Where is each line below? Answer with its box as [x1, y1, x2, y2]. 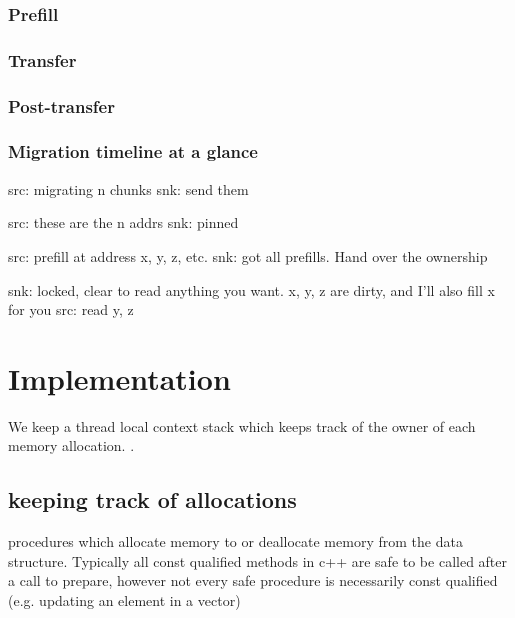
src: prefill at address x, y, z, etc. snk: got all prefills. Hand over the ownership [8, 245, 488, 266]
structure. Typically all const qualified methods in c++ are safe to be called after [8, 550, 508, 571]
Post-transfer [8, 93, 115, 118]
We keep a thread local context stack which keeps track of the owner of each [8, 415, 476, 436]
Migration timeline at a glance [8, 139, 258, 164]
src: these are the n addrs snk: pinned [8, 212, 239, 233]
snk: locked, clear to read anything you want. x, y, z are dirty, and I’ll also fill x [8, 279, 495, 300]
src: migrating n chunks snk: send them [8, 178, 249, 199]
